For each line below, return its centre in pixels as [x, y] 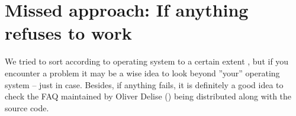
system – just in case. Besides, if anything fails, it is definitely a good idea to [144, 84]
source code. [27, 107]
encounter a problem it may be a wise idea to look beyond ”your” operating [142, 72]
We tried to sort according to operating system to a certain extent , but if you [147, 61]
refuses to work [68, 33]
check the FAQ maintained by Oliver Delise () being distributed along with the [148, 96]
